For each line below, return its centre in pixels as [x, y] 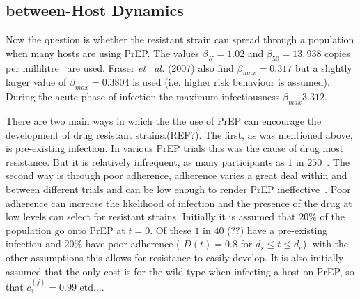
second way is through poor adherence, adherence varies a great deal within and [177, 175]
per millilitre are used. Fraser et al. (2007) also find [120, 67]
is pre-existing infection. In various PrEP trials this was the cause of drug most [175, 148]
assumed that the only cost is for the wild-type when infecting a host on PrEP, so [180, 271]
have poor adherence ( [133, 244]
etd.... [92, 286]
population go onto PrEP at [65, 230]
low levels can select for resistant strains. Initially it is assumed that [151, 216]
